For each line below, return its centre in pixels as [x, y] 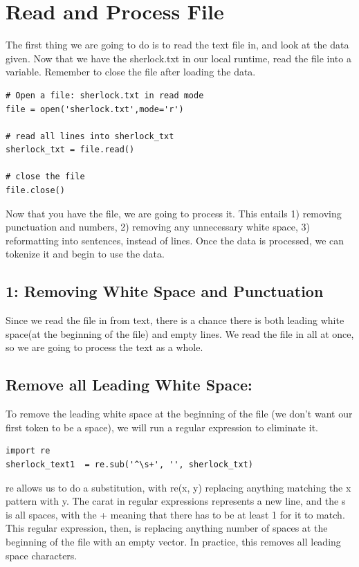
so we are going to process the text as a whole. [104, 347]
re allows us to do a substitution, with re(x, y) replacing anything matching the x [178, 487]
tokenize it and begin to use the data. [85, 254]
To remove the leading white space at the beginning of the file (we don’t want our [179, 414]
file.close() [35, 191]
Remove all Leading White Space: [129, 385]
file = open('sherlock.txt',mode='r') [95, 109]
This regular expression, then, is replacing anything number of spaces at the [167, 528]
